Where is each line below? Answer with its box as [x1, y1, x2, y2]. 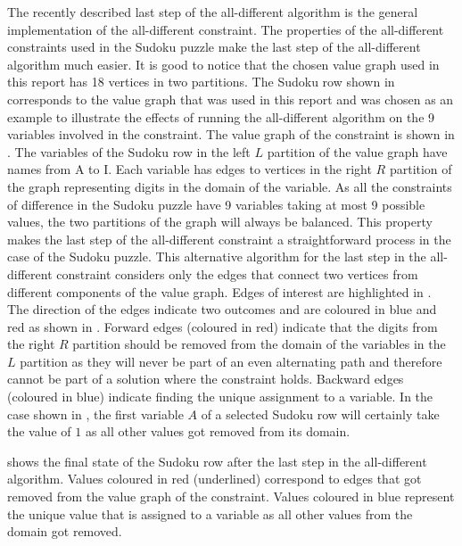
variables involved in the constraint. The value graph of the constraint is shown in [7, 125, 455, 144]
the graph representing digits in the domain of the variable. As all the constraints [7, 177, 452, 195]
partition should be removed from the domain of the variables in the [72, 335, 446, 353]
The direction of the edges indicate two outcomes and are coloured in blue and [7, 300, 437, 318]
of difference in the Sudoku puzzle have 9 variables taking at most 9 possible [7, 194, 425, 213]
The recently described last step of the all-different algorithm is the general [7, 3, 418, 21]
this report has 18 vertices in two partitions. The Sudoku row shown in [7, 72, 395, 91]
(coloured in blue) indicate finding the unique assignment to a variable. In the [7, 387, 433, 406]
